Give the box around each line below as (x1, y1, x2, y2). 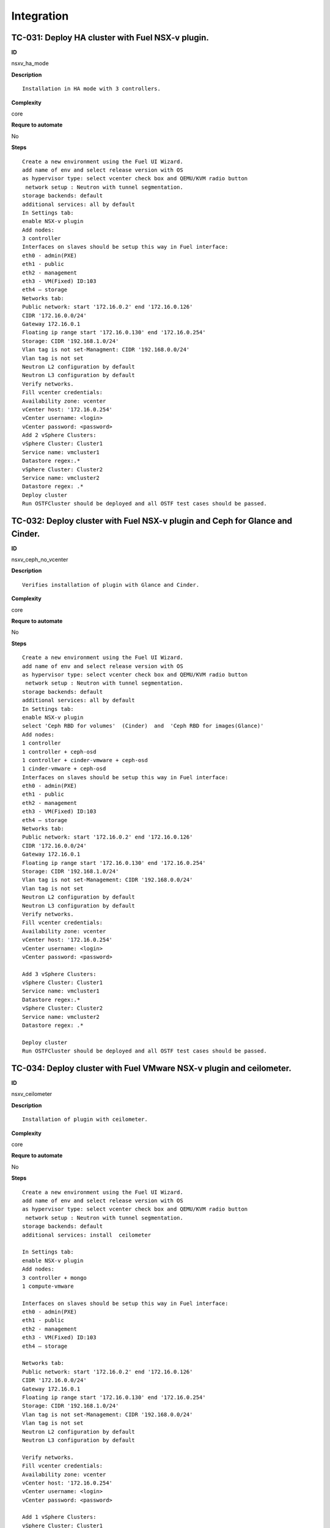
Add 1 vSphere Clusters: (22, 1513, 97, 1521)
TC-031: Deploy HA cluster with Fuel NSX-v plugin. (11, 32, 209, 43)
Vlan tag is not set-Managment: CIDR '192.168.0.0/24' (22, 346, 190, 353)
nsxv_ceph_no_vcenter (11, 556, 68, 564)
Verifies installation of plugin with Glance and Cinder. (22, 581, 200, 588)
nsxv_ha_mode (11, 60, 49, 67)
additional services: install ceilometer (22, 1232, 152, 1238)
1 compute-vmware (22, 1282, 74, 1290)
